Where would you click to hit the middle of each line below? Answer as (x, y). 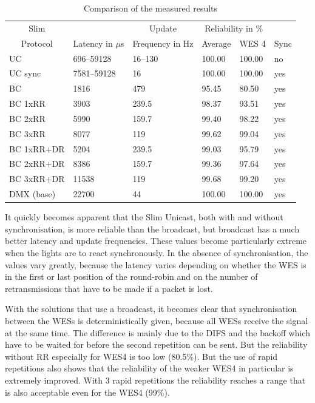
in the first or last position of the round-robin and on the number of (131, 276)
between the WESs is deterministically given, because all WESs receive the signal (157, 320)
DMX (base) (32, 194)
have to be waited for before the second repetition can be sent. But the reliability (156, 344)
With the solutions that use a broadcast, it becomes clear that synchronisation (151, 309)
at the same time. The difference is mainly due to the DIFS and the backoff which (157, 332)
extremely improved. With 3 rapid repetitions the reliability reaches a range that (155, 380)
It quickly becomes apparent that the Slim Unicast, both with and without (144, 217)
